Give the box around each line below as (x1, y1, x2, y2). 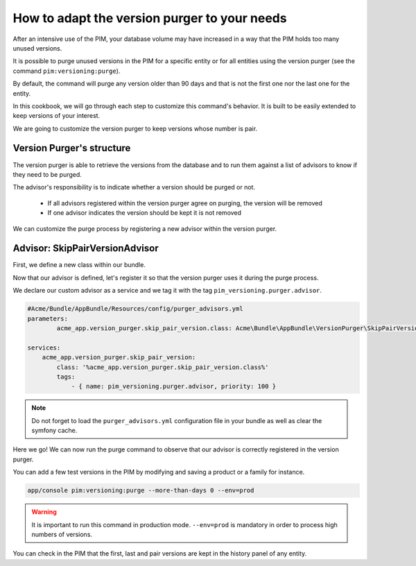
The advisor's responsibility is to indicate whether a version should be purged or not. (12, 183, 256, 191)
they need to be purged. (12, 170, 83, 178)
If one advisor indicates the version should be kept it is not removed (47, 209, 242, 217)
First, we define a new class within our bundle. (12, 261, 146, 269)
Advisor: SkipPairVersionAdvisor (12, 243, 159, 255)
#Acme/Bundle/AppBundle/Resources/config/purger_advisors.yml (27, 305, 243, 313)
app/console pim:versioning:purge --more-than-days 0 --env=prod (27, 486, 254, 495)
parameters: (27, 314, 69, 323)
